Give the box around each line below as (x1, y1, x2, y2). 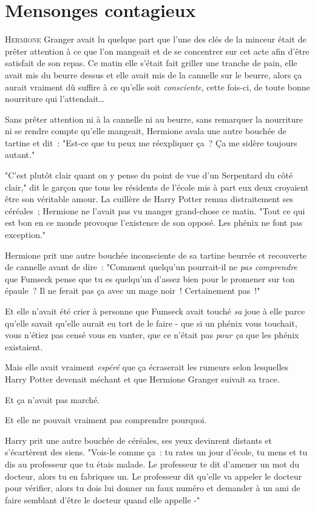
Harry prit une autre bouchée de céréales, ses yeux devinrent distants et (5, 433, 273, 446)
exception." (5, 228, 46, 241)
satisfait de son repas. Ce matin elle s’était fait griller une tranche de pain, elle (5, 56, 297, 69)
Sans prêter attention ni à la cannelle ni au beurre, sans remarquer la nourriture (5, 112, 303, 125)
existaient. (5, 340, 43, 353)
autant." (5, 148, 35, 161)
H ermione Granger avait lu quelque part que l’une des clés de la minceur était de (5, 33, 307, 46)
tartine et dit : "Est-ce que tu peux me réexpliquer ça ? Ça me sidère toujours (5, 136, 297, 149)
